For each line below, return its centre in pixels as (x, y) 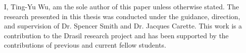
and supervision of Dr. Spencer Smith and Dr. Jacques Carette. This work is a (123, 26)
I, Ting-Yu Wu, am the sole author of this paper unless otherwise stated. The (122, 6)
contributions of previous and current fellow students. (85, 45)
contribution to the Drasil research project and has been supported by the (116, 35)
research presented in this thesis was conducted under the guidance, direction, (122, 16)
